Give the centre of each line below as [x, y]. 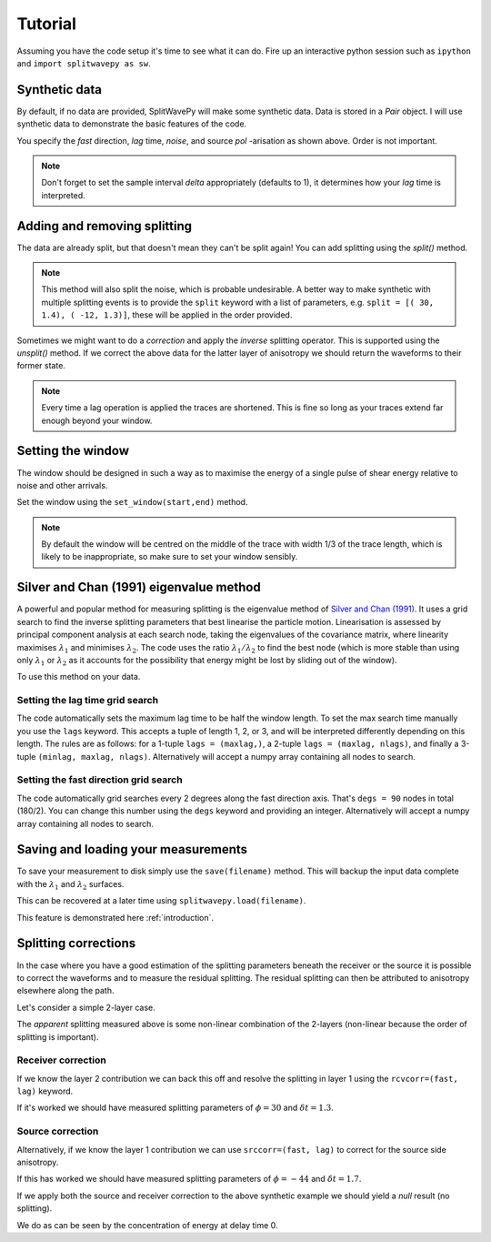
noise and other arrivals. [62, 485]
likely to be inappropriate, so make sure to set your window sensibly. [170, 557]
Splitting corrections [76, 943]
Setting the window [73, 451]
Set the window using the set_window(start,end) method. [132, 502]
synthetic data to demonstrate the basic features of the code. [132, 124]
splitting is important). [58, 1036]
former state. [41, 366]
